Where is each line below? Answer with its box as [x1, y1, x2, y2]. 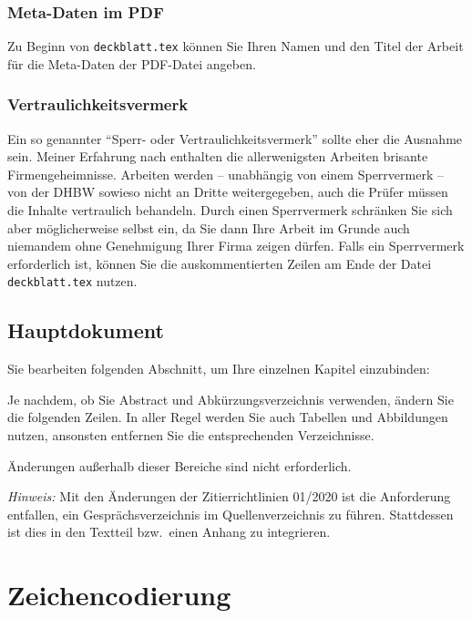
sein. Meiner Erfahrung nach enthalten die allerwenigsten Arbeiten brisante [7, 147, 428, 166]
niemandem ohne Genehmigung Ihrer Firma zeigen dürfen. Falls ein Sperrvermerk [7, 236, 465, 255]
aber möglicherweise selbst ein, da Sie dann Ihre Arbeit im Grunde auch [7, 218, 410, 237]
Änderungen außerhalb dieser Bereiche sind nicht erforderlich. [7, 456, 352, 475]
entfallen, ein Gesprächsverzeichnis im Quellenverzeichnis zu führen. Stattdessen [7, 504, 454, 523]
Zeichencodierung [7, 576, 231, 613]
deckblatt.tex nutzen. [7, 272, 138, 291]
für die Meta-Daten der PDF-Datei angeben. [7, 54, 256, 73]
